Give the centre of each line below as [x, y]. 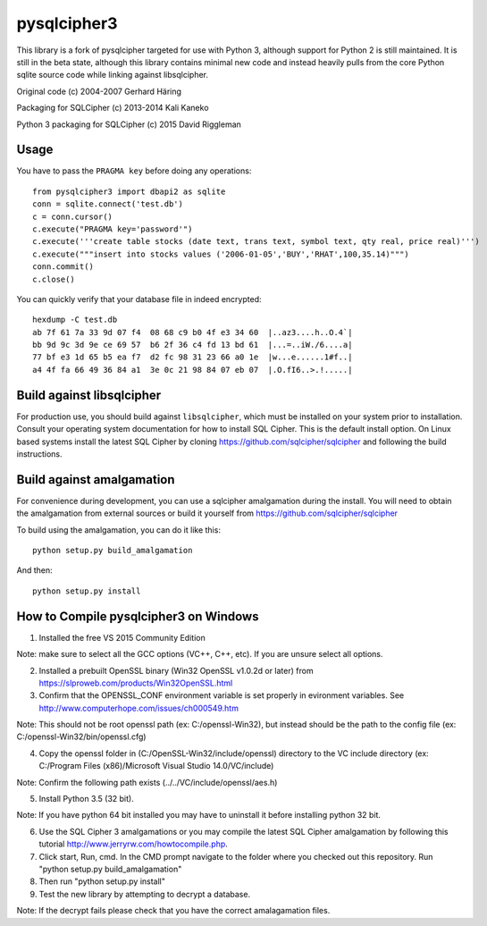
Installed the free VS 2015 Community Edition [122, 637]
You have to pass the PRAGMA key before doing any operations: [134, 171]
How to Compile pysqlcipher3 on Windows [138, 616]
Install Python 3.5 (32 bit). [86, 799]
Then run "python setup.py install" [102, 881]
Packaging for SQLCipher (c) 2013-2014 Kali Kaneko [113, 108]
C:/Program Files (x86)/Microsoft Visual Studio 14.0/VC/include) [156, 766]
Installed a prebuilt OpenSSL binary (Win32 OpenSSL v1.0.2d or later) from [176, 670]
